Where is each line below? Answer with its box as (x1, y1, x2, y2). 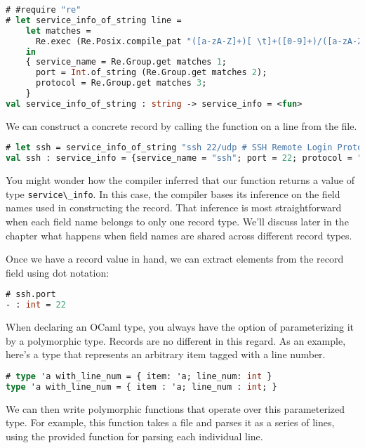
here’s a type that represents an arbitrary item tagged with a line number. (6, 347, 326, 362)
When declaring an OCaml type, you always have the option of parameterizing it (6, 319, 354, 334)
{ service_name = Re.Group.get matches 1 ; (25, 57, 227, 67)
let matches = (25, 25, 91, 36)
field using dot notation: (6, 265, 109, 279)
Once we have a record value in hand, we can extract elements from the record (6, 251, 344, 266)
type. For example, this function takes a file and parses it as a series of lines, (6, 415, 335, 430)
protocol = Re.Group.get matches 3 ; (35, 78, 207, 88)
